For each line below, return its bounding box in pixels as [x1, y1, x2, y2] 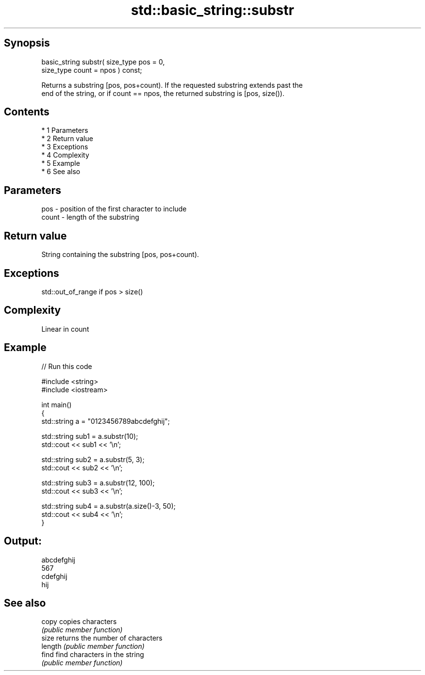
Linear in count [41, 324, 89, 333]
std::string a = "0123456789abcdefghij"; [41, 417, 170, 425]
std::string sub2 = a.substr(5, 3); [41, 455, 145, 464]
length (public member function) [41, 642, 145, 651]
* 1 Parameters [41, 126, 88, 135]
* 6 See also [41, 167, 81, 176]
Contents [4, 106, 49, 118]
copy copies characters [41, 617, 117, 626]
